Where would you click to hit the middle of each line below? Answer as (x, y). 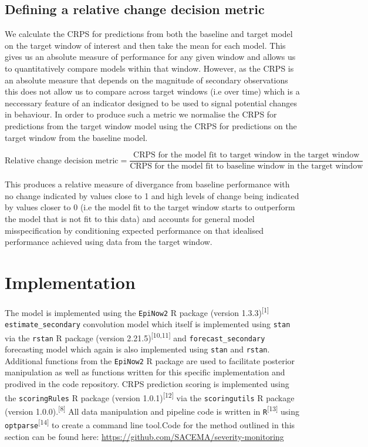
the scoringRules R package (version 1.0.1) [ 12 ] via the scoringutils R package (150, 396)
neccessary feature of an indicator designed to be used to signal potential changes (151, 102)
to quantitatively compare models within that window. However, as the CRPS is (149, 68)
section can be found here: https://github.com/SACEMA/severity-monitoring (144, 436)
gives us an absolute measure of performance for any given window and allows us (150, 57)
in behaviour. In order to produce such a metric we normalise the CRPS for (141, 114)
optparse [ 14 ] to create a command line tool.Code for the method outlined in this (150, 424)
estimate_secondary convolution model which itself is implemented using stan (148, 324)
